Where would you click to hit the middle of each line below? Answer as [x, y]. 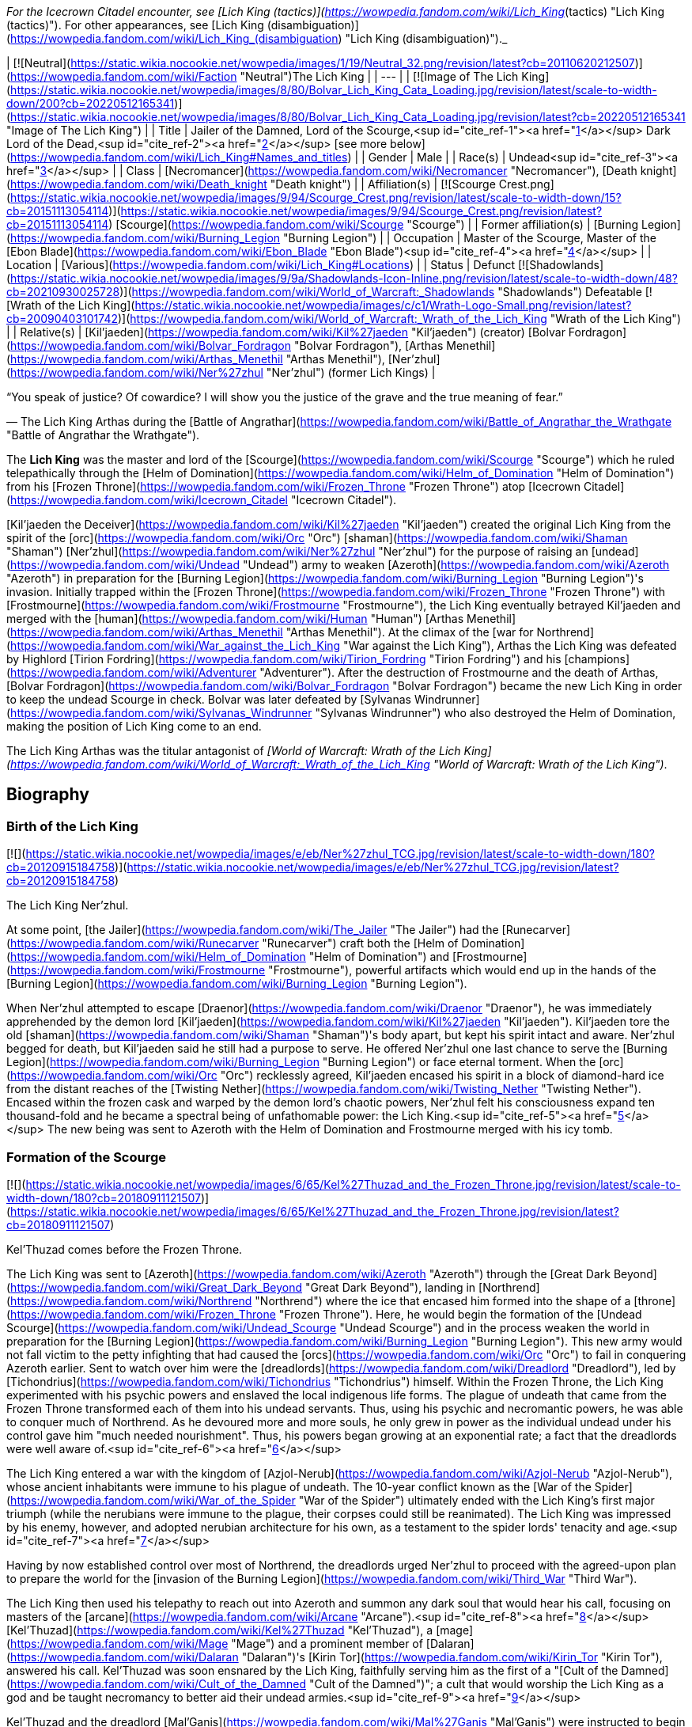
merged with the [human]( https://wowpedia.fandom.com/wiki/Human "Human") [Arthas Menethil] [261, 619]
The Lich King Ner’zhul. [68, 905]
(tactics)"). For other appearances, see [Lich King [135, 25]
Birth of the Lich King [72, 826]
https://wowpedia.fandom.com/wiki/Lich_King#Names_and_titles [179, 157]
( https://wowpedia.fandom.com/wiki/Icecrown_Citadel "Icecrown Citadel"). [202, 500]
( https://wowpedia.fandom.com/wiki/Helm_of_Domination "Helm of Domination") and [228, 957]
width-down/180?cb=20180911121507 [104, 1198]
